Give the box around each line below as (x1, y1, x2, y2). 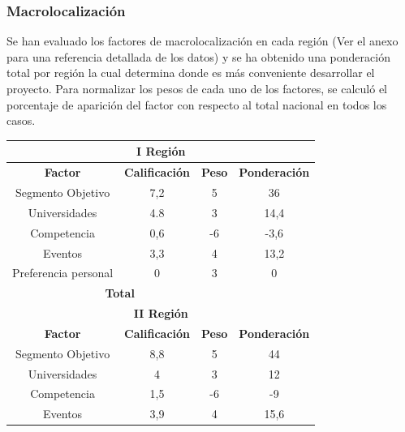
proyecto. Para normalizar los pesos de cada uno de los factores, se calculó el (6, 80, 388, 96)
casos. (6, 112, 36, 129)
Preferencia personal (12, 264, 114, 281)
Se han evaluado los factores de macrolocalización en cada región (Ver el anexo (6, 32, 399, 49)
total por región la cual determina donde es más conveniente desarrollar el (6, 64, 375, 81)
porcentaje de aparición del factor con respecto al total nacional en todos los (6, 96, 387, 113)
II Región (133, 305, 188, 322)
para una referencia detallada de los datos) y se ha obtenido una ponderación (6, 48, 390, 65)
